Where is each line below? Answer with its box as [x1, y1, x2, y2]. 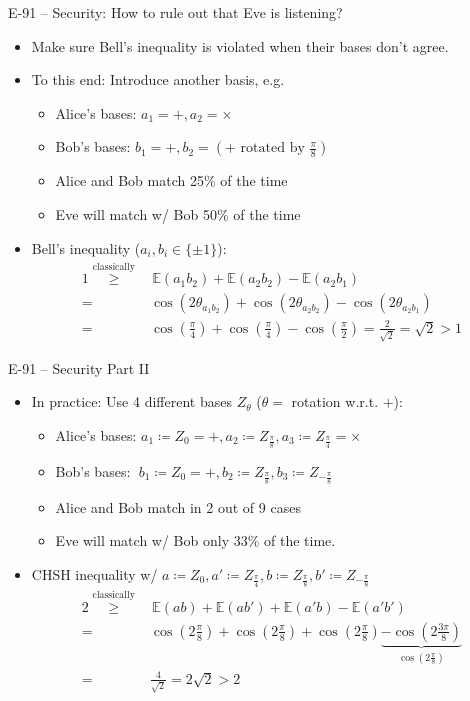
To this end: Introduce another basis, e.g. [31, 69, 285, 90]
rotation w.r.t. [291, 391, 379, 412]
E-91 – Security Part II [8, 357, 150, 378]
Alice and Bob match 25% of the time [55, 170, 288, 191]
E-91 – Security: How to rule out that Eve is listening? [8, 2, 343, 22]
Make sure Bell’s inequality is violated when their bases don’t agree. [31, 35, 449, 56]
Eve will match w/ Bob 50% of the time [55, 203, 301, 224]
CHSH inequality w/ [31, 563, 158, 584]
